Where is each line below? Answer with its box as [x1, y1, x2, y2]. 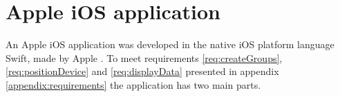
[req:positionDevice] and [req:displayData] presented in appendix [6, 64, 279, 78]
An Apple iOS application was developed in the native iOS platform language [6, 37, 334, 52]
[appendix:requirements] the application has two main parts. [6, 77, 261, 91]
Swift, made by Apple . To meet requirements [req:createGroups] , [6, 50, 283, 65]
